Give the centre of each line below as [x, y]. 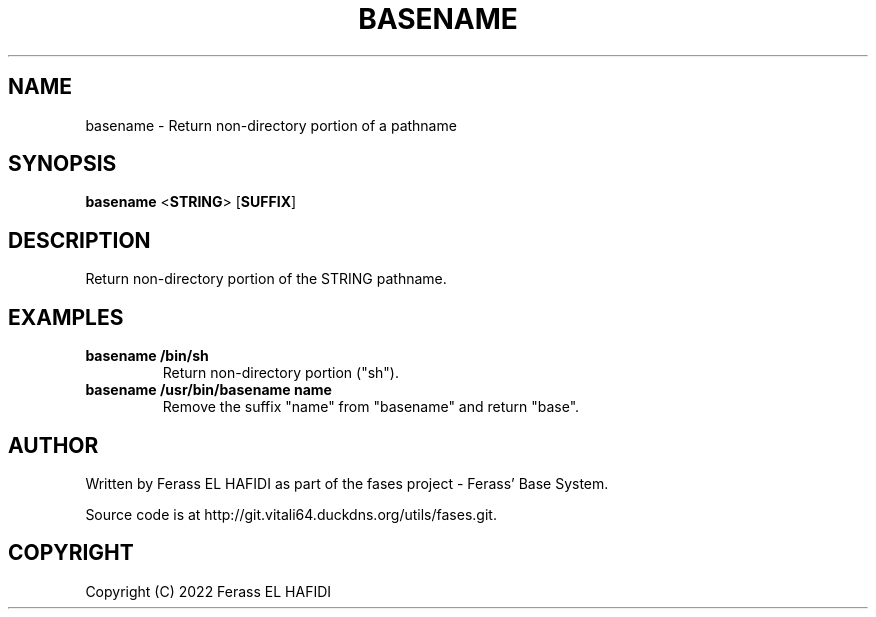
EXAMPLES [66, 317]
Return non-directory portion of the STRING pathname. [266, 279]
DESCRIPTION [79, 240]
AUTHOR [53, 445]
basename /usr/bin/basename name [208, 390]
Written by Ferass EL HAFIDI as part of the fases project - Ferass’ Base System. [347, 483]
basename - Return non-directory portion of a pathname [271, 125]
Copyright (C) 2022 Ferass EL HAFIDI [208, 591]
